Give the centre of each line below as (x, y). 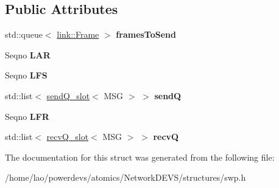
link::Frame (78, 34)
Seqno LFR (27, 116)
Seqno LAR (28, 54)
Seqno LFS (26, 75)
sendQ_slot (68, 95)
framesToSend (146, 34)
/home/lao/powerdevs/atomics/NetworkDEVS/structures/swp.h (125, 177)
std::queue (24, 34)
